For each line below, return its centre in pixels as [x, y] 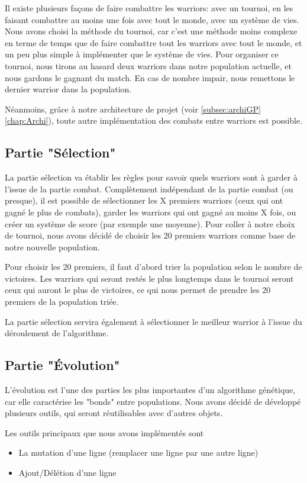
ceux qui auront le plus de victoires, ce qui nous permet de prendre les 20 [138, 290]
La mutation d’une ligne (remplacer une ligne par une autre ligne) [138, 453]
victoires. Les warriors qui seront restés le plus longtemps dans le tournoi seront [149, 278]
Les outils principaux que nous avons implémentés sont [104, 432]
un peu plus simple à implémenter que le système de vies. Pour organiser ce [142, 54]
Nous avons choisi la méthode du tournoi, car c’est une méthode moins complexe [151, 31]
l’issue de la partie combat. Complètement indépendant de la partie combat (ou [149, 189]
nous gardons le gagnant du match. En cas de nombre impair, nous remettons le [150, 77]
